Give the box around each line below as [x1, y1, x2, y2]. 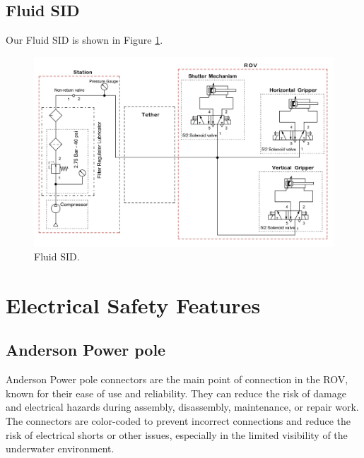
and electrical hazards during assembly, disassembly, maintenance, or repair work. [6, 399, 359, 414]
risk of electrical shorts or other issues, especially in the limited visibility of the [6, 427, 348, 442]
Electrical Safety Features [6, 290, 261, 319]
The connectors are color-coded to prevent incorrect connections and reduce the [6, 414, 351, 428]
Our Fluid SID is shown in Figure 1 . [6, 32, 163, 47]
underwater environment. [6, 441, 115, 456]
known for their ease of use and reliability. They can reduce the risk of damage [6, 385, 346, 400]
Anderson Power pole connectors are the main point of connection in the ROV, [6, 372, 348, 387]
